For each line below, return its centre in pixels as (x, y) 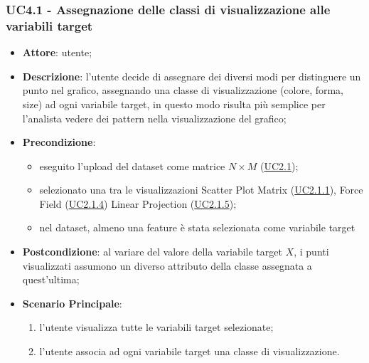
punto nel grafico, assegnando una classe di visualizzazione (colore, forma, (183, 90)
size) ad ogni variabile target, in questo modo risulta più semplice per (174, 104)
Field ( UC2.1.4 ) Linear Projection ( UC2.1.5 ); (138, 203)
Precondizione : (59, 142)
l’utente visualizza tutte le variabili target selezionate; (156, 327)
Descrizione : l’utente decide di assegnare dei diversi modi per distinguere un (192, 76)
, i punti (311, 252)
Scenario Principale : (72, 303)
